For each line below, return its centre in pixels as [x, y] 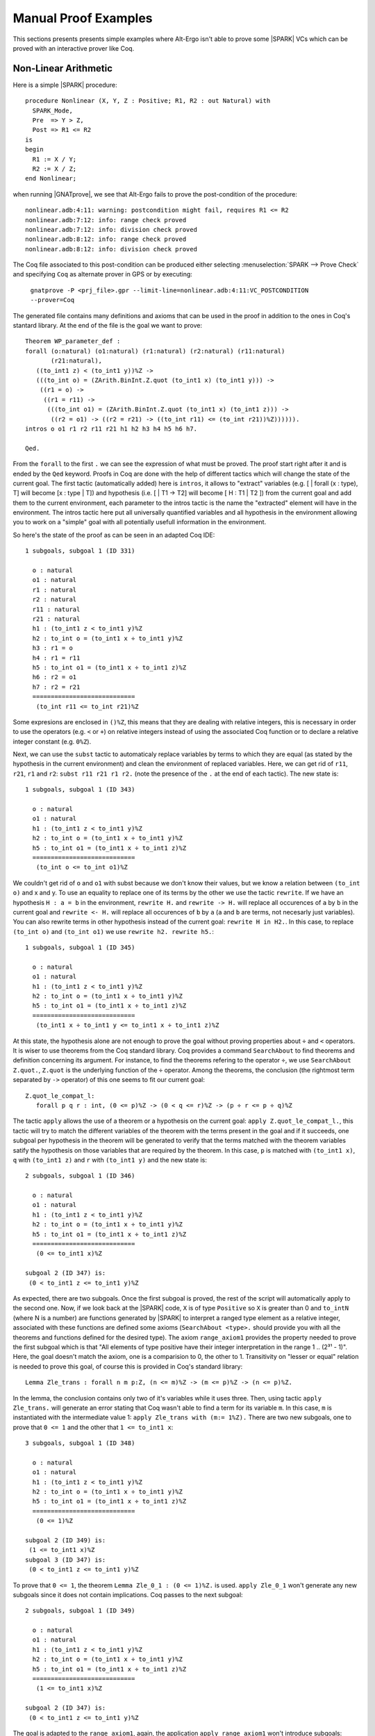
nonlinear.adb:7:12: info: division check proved [111, 229]
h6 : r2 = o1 [55, 677]
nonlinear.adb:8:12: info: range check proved [106, 239]
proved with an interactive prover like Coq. [74, 48]
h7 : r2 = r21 [56, 687]
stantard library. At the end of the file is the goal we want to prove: [108, 326]
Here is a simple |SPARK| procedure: [65, 85]
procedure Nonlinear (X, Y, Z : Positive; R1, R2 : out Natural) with [148, 101]
